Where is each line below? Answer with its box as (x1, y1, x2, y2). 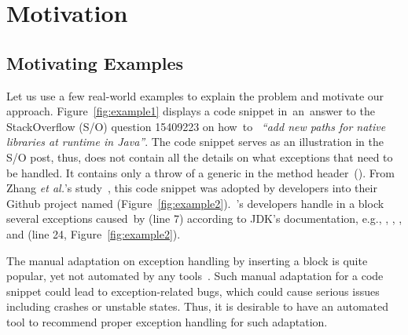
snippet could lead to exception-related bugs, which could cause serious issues (6, 282, 380, 299)
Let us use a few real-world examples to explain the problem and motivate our (6, 87, 384, 104)
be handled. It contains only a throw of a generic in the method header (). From (6, 164, 395, 180)
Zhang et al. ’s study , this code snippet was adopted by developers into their (6, 180, 377, 196)
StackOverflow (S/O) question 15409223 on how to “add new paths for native (6, 118, 386, 134)
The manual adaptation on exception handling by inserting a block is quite (6, 252, 368, 268)
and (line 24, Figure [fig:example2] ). (6, 225, 181, 242)
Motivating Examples (6, 50, 184, 75)
